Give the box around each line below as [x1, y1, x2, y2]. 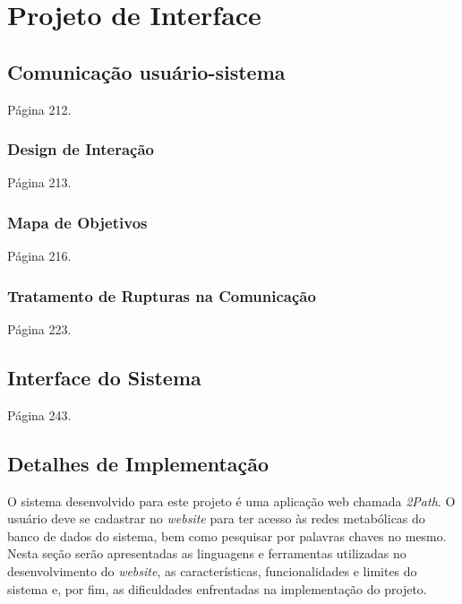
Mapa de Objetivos [7, 211, 148, 233]
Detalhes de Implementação [7, 449, 269, 477]
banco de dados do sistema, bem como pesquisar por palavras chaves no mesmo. [7, 526, 447, 545]
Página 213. [7, 173, 72, 192]
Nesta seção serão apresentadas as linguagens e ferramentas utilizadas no [7, 544, 406, 563]
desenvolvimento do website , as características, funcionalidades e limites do [7, 561, 417, 580]
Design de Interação [7, 138, 154, 160]
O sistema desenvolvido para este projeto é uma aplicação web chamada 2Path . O [7, 491, 456, 510]
